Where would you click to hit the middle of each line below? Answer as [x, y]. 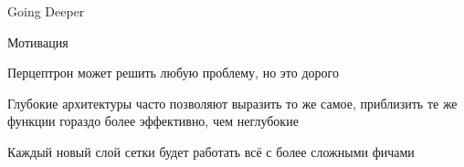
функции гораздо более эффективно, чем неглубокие [153, 121]
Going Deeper [46, 11]
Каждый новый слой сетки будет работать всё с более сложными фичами [211, 151]
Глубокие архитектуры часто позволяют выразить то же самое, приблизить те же [232, 103]
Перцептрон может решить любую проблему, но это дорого [173, 73]
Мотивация [38, 42]
